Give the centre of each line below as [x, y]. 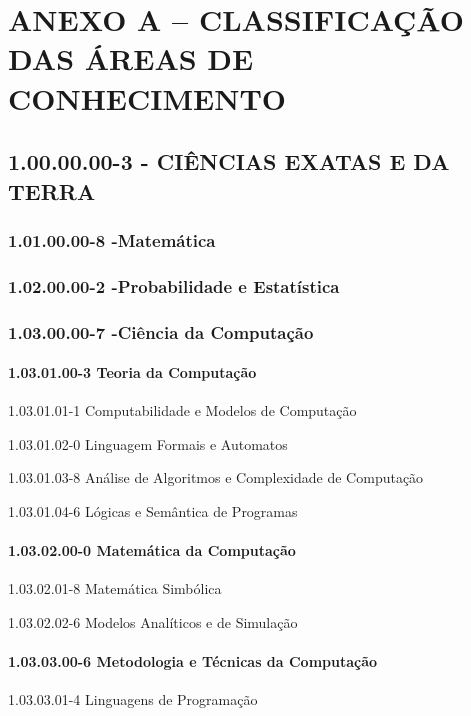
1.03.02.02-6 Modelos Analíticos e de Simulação [153, 622]
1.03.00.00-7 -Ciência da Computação [161, 331]
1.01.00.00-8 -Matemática [112, 239]
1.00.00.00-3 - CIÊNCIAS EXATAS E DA [229, 161]
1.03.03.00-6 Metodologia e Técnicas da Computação [193, 661]
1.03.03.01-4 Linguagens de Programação [133, 699]
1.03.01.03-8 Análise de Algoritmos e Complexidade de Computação [216, 477]
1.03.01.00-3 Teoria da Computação [132, 372]
